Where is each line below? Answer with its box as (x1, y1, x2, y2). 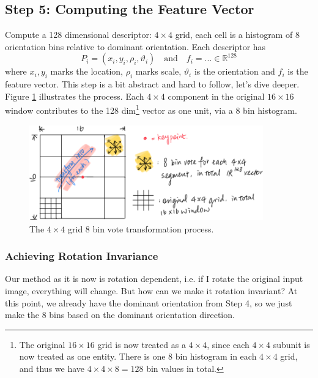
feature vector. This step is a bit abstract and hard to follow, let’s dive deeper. (5, 78, 300, 91)
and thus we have (19, 361, 85, 374)
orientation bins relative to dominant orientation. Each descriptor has (5, 40, 266, 53)
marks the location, (50, 65, 123, 78)
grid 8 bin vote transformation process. (68, 222, 214, 235)
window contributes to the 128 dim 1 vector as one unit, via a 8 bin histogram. (5, 102, 297, 117)
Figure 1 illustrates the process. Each (5, 89, 144, 102)
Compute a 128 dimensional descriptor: (5, 28, 152, 41)
